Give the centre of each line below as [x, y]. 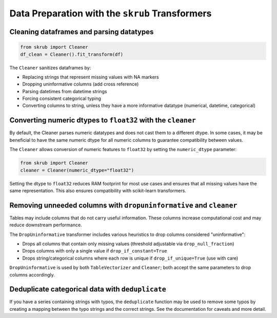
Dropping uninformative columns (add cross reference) [81, 84]
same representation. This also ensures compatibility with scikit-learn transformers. [98, 190]
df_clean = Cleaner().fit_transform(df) [72, 54]
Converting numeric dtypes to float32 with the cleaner [103, 120]
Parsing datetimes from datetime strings [65, 91]
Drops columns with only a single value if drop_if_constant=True [95, 251]
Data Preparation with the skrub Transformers [111, 13]
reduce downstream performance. [46, 225]
